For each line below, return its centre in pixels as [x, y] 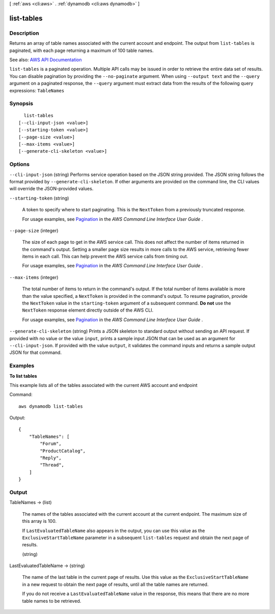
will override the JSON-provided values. [51, 189]
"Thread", [52, 465]
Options [20, 164]
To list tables [23, 376]
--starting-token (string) [39, 198]
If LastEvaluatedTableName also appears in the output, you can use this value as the [114, 531]
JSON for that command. [36, 353]
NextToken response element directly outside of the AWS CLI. [88, 310]
